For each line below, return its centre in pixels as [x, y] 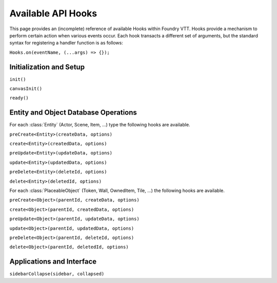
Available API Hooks [53, 13]
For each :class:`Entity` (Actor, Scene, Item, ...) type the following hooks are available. [100, 125]
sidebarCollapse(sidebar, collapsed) [57, 274]
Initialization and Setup [47, 67]
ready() [19, 98]
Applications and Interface [53, 262]
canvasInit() [26, 89]
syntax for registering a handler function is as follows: [66, 43]
